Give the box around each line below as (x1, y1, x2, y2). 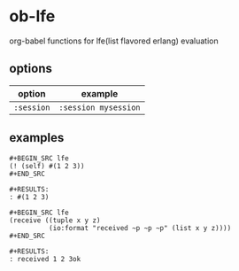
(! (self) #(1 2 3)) (9, 161, 86, 170)
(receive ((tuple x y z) (9, 215, 101, 225)
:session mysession (58, 102, 141, 112)
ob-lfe (9, 6, 56, 27)
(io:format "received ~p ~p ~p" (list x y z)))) (48, 223, 232, 232)
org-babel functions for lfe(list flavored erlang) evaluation (9, 35, 219, 46)
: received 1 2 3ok (9, 254, 81, 263)
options (9, 61, 53, 76)
